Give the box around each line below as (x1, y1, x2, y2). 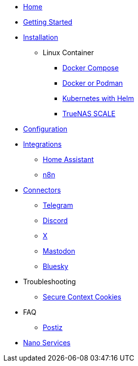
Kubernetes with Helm (62, 94, 134, 102)
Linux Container (43, 48, 94, 57)
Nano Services (23, 338, 71, 347)
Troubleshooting (23, 277, 76, 286)
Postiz (43, 323, 63, 332)
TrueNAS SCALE (62, 109, 116, 118)
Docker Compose (62, 64, 119, 72)
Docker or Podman (62, 79, 123, 87)
